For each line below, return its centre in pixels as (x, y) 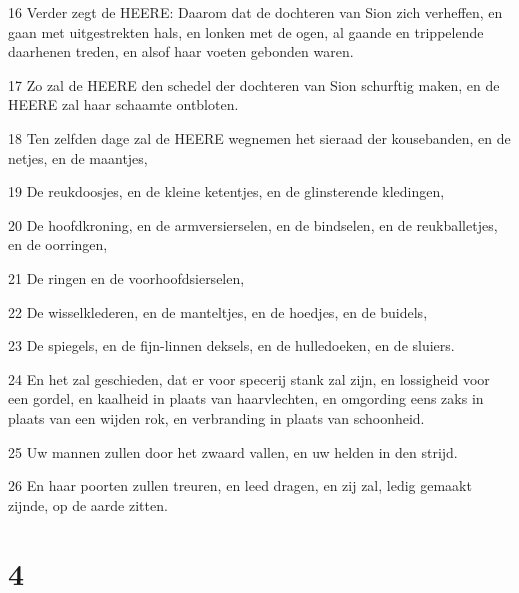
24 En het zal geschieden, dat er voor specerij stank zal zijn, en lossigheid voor (249, 378)
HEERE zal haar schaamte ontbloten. (123, 104)
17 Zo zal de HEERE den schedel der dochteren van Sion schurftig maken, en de (254, 84)
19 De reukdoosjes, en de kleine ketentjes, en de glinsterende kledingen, (226, 191)
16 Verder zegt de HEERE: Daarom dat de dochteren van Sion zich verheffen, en (255, 12)
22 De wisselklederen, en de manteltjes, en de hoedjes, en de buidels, (218, 311)
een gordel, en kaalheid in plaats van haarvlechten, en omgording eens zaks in (246, 398)
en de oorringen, (58, 244)
